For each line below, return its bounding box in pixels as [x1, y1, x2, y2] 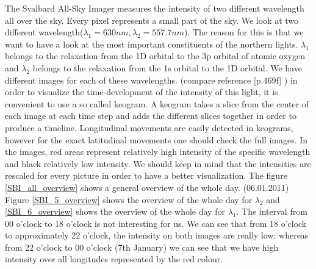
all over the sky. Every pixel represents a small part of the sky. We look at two [5, 13, 299, 26]
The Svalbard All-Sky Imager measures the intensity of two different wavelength [5, 2, 304, 14]
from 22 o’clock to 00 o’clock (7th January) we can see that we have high [5, 240, 279, 253]
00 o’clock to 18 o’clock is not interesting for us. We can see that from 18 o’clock [5, 217, 307, 229]
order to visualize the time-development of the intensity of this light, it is [5, 85, 278, 98]
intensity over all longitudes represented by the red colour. [5, 253, 223, 265]
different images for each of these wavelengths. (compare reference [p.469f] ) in [5, 73, 298, 86]
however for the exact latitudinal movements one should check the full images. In [5, 133, 308, 146]
